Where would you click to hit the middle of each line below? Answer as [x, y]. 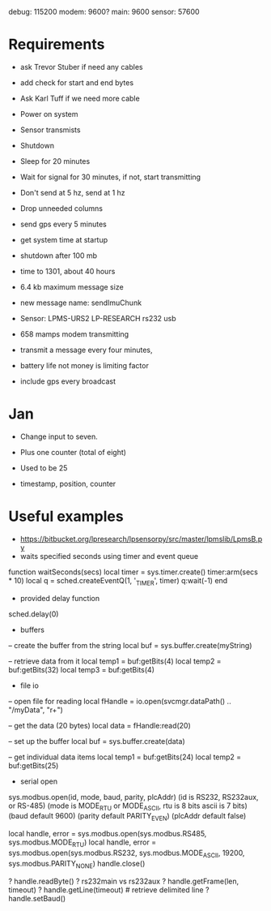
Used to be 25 [44, 468]
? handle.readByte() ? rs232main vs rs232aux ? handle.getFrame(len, [124, 881]
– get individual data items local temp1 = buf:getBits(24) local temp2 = [125, 757]
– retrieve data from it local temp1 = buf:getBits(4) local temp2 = [115, 661]
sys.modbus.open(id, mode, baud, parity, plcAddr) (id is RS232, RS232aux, [133, 797]
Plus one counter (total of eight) [73, 452]
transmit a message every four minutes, [86, 350]
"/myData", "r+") [36, 710]
